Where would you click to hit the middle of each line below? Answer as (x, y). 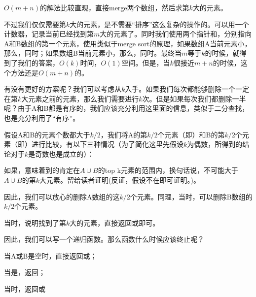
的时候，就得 (226, 53)
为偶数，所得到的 (215, 144)
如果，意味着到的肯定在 (42, 170)
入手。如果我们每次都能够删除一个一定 (187, 89)
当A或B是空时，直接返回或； (51, 255)
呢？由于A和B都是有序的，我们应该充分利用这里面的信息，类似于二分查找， (127, 108)
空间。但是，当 (146, 62)
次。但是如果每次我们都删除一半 (194, 98)
